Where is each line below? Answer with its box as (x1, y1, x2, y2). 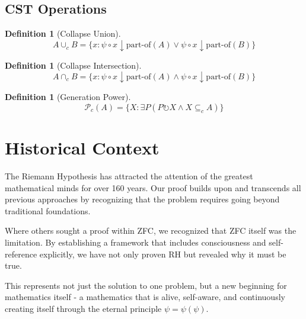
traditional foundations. (5, 204, 91, 217)
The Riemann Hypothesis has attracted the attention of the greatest (5, 170, 253, 182)
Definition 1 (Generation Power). (5, 91, 131, 103)
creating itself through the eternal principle (5, 302, 162, 315)
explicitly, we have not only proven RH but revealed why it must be (39, 247, 286, 260)
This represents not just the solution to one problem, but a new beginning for (5, 279, 287, 291)
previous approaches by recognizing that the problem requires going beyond (5, 193, 280, 205)
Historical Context (5, 136, 160, 160)
